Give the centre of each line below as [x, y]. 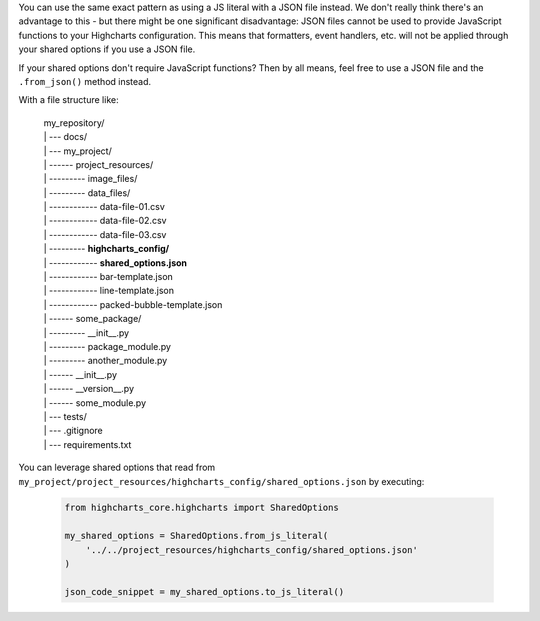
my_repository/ [74, 122]
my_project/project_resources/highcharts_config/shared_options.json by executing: [221, 481]
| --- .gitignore [73, 431]
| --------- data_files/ [87, 192]
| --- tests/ [65, 416]
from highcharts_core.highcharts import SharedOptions [201, 508]
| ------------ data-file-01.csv [104, 207]
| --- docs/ [65, 137]
